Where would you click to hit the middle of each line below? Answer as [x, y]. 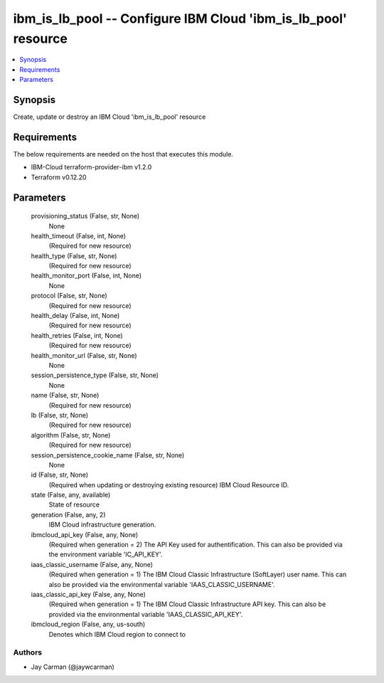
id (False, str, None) [60, 475]
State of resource [74, 504]
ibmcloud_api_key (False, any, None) [85, 534]
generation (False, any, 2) [68, 514]
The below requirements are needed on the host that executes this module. [123, 154]
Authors [28, 652]
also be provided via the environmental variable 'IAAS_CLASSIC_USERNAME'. [162, 584]
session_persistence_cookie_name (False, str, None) [108, 455]
